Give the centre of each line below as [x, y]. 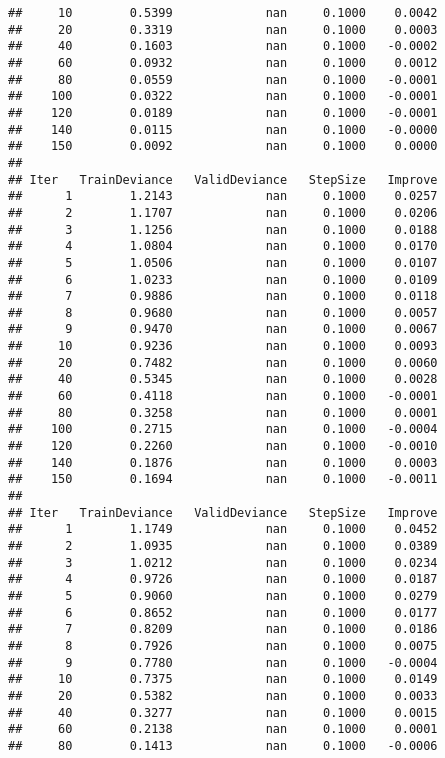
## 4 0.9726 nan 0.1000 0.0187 [223, 579]
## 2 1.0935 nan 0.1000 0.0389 [223, 546]
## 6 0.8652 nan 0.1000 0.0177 [223, 612]
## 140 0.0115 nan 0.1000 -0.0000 [223, 129]
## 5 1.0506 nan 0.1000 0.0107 [223, 262]
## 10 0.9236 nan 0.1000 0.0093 [223, 346]
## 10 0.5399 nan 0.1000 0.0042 [223, 13]
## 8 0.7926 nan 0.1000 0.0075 [223, 645]
